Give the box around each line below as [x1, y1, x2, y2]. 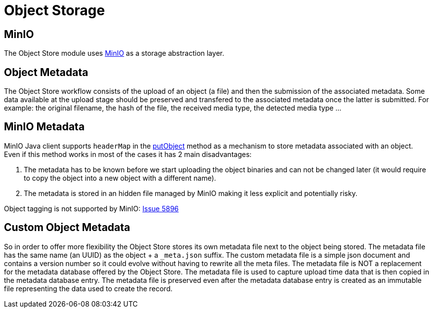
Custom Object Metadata [4, 221, 130, 234]
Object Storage [4, 2, 105, 19]
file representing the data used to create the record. [4, 284, 173, 293]
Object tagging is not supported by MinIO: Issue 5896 [4, 204, 179, 213]
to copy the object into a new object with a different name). [24, 173, 216, 182]
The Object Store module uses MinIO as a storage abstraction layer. [4, 49, 224, 58]
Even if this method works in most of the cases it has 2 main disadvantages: [4, 150, 252, 158]
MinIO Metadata [4, 120, 85, 133]
